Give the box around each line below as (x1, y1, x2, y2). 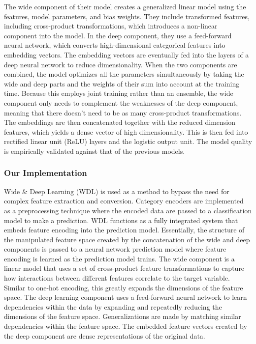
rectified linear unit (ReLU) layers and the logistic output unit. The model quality (4, 136, 252, 146)
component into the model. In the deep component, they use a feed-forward (4, 30, 232, 40)
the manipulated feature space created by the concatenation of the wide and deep (4, 234, 250, 244)
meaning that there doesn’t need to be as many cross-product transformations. (4, 107, 242, 117)
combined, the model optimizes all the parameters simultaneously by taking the (4, 69, 244, 79)
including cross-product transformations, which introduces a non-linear (4, 21, 218, 31)
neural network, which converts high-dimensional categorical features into (4, 40, 225, 50)
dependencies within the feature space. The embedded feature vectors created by (4, 321, 247, 331)
